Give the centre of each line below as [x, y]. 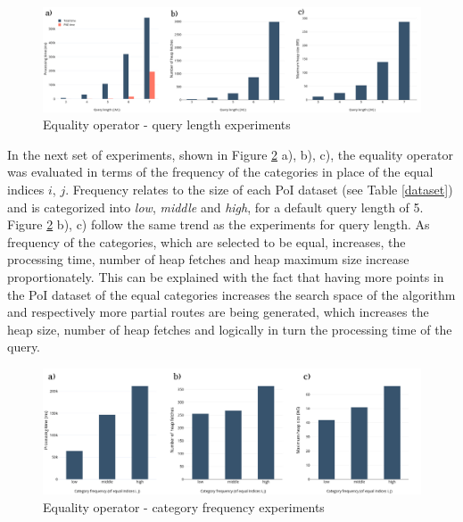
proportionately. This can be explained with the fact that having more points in [226, 276]
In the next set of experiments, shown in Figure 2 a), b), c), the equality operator [230, 154]
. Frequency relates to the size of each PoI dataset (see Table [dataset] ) [259, 189]
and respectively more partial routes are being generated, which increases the [218, 312]
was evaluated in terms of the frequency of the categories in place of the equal [220, 172]
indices [26, 189]
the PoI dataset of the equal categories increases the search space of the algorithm [231, 294]
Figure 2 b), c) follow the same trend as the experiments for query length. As [219, 224]
